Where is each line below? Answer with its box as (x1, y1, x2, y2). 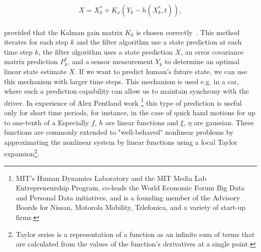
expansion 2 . (4, 147, 40, 159)
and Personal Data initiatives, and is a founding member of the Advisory (16, 192, 240, 202)
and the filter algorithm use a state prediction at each (76, 37, 242, 47)
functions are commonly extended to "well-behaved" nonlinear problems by (4, 127, 234, 137)
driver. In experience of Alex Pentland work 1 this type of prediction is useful (4, 96, 242, 108)
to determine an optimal (165, 56, 239, 67)
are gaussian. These (194, 117, 254, 127)
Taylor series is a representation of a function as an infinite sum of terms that (16, 228, 255, 239)
